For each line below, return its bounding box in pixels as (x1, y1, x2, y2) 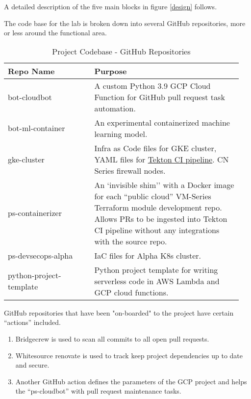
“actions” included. (4, 317, 61, 327)
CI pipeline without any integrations (94, 224, 220, 236)
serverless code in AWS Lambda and (94, 275, 220, 287)
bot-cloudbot (8, 91, 52, 103)
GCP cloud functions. (94, 286, 169, 298)
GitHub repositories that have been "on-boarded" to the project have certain (4, 307, 234, 318)
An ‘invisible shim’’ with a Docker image (94, 179, 234, 190)
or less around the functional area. (4, 27, 107, 38)
